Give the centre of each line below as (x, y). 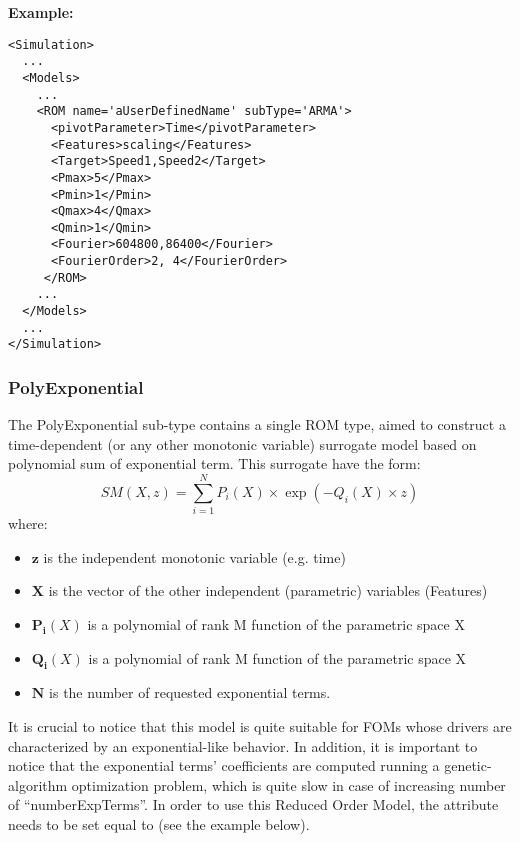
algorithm (38, 784)
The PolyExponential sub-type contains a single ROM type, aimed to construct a (257, 424)
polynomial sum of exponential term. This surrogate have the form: (214, 463)
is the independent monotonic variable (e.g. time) (194, 556)
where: (28, 523)
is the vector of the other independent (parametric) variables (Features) (268, 590)
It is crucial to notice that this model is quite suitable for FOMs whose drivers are (260, 725)
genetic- (468, 765)
